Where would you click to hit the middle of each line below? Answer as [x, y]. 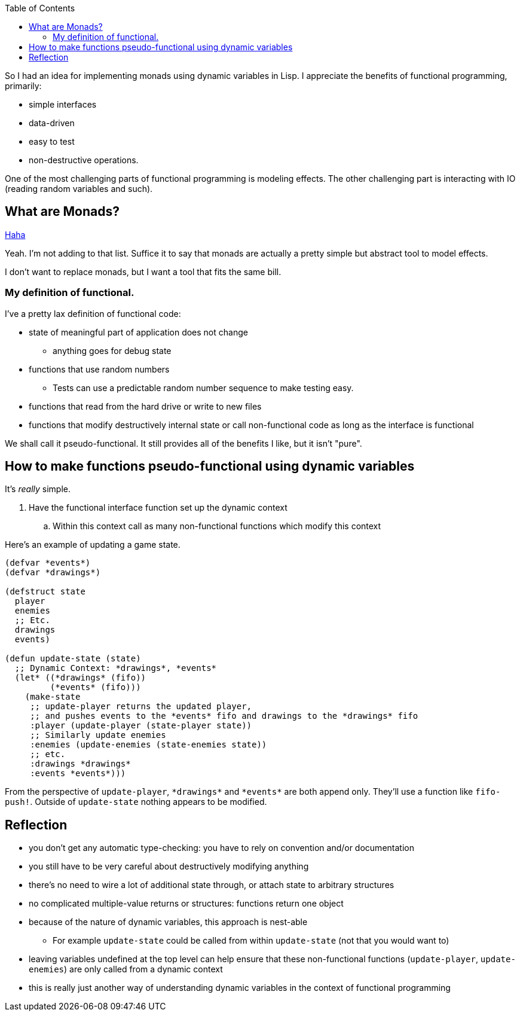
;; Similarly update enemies [98, 735]
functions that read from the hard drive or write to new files [145, 406]
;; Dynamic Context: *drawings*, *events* [116, 668]
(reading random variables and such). [79, 189]
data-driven [52, 123]
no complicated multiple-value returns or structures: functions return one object [186, 904]
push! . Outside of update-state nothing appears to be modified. [136, 802]
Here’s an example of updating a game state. [93, 545]
